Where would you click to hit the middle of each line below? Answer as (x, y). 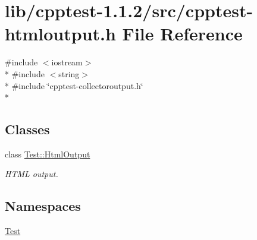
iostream (67, 62)
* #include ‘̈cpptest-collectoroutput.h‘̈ (74, 85)
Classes (27, 129)
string (69, 73)
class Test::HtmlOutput (48, 154)
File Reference (182, 34)
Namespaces (43, 206)
